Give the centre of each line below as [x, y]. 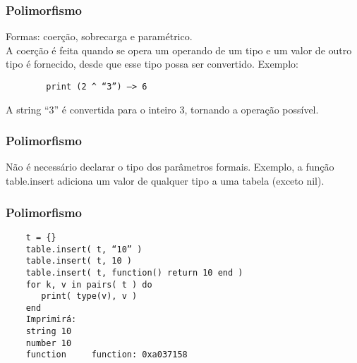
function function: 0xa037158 [107, 355]
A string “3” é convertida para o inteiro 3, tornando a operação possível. [162, 109]
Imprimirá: [51, 320]
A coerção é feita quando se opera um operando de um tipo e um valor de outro [179, 50]
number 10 [49, 343]
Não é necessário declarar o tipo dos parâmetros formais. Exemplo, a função [170, 167]
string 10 [49, 332]
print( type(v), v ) [89, 296]
